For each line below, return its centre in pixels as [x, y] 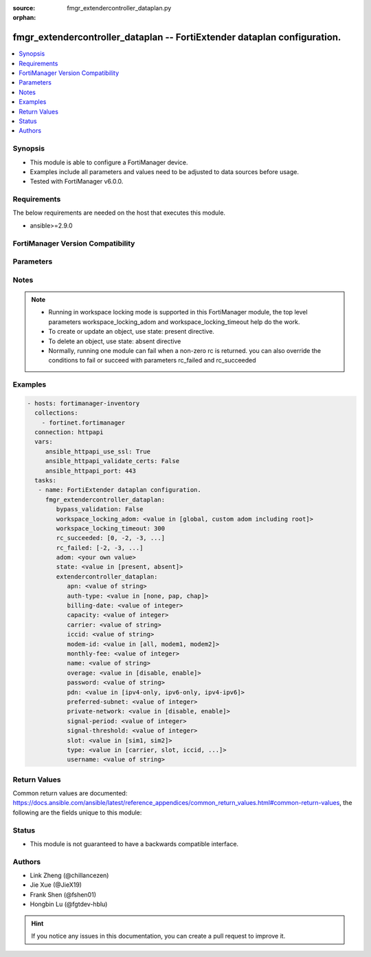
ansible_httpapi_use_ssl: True [98, 451]
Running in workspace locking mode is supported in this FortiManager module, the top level [178, 312]
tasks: [46, 480]
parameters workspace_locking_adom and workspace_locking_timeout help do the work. [174, 322]
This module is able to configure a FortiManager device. [109, 162]
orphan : [24, 18]
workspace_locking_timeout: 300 [110, 528]
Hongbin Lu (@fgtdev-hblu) [69, 904]
